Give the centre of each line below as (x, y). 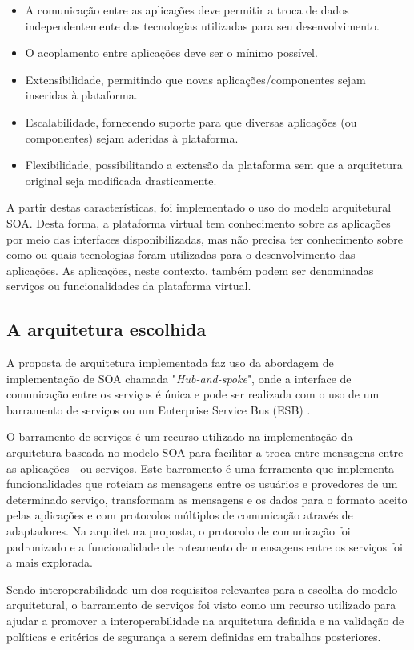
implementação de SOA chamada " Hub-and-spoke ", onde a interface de (179, 378)
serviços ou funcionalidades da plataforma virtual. (129, 286)
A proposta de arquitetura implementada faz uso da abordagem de (170, 363)
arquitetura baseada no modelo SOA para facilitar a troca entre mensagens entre (205, 452)
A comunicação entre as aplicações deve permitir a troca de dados (187, 10)
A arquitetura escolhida (107, 329)
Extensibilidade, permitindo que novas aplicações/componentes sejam (195, 79)
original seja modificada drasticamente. (121, 180)
